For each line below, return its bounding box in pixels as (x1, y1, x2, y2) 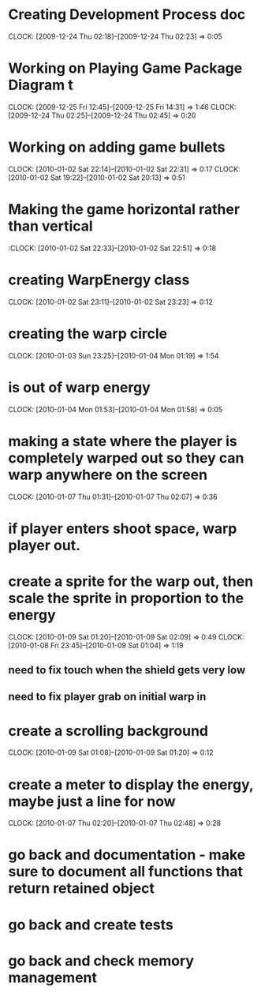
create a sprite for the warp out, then (8, 572, 254, 590)
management (8, 969, 97, 986)
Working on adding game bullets (8, 138, 226, 156)
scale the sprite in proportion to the (8, 589, 244, 607)
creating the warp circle (8, 324, 168, 343)
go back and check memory (8, 951, 195, 970)
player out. (8, 536, 81, 554)
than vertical (8, 217, 93, 234)
